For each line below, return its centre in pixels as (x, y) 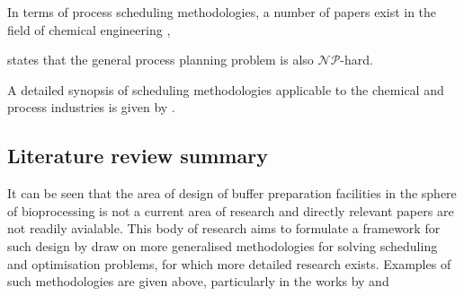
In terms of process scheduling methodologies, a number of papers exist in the (222, 12)
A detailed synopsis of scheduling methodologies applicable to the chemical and (226, 89)
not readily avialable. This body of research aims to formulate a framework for (224, 228)
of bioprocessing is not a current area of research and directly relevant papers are (231, 210)
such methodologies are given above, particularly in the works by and (198, 281)
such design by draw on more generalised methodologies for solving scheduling (223, 245)
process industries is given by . (91, 107)
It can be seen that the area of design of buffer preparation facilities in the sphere (232, 193)
